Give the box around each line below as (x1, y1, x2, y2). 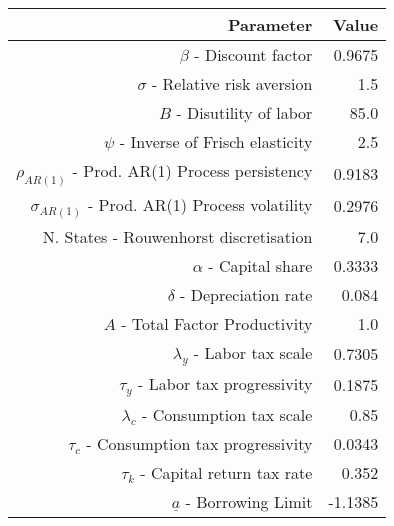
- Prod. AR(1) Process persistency (72, 159, 313, 182)
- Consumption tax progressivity (86, 431, 313, 455)
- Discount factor (194, 43, 313, 66)
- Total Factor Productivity (121, 311, 313, 335)
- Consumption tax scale (141, 402, 313, 426)
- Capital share (208, 253, 313, 277)
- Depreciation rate (180, 282, 313, 306)
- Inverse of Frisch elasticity (119, 130, 313, 153)
